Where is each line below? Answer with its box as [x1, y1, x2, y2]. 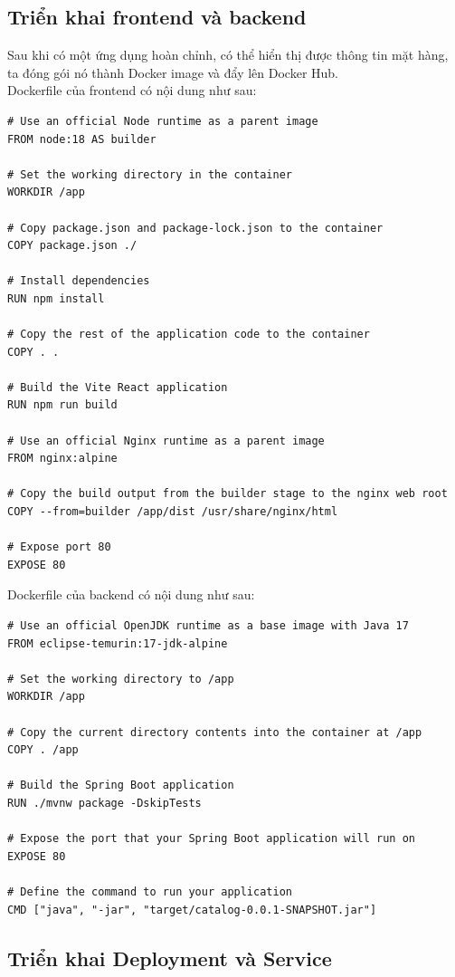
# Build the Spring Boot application [7, 779, 234, 792]
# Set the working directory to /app [7, 672, 234, 685]
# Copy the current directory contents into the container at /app [7, 725, 422, 739]
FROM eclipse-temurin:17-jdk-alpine [7, 637, 228, 650]
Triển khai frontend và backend [7, 3, 307, 31]
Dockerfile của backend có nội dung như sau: [7, 585, 255, 604]
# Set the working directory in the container [7, 168, 292, 181]
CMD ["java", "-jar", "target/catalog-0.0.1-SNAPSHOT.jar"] [7, 903, 377, 916]
